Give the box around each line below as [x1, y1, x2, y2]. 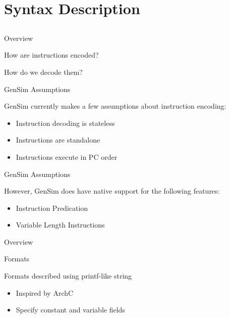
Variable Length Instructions [16, 219, 105, 230]
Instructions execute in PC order [16, 151, 118, 162]
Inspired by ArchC [16, 287, 74, 298]
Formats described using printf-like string [4, 270, 132, 281]
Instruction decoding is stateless [16, 117, 115, 128]
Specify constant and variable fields [16, 304, 125, 315]
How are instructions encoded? [4, 50, 99, 60]
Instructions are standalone [16, 134, 100, 145]
